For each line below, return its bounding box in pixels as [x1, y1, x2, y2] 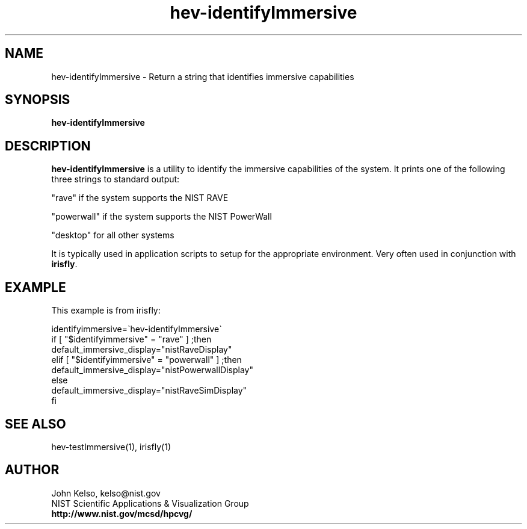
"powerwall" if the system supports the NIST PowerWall [51, 211, 272, 222]
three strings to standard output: [51, 174, 180, 185]
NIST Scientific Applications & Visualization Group [51, 498, 249, 509]
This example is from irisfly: [51, 305, 161, 316]
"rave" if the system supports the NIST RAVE [51, 193, 229, 203]
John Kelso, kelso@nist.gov [51, 487, 161, 498]
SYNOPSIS [5, 92, 70, 108]
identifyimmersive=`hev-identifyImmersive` [51, 324, 222, 335]
